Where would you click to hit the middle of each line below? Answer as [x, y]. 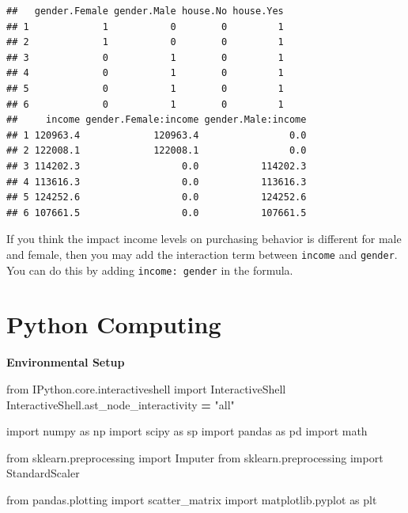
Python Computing [114, 324]
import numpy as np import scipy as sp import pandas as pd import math [187, 431]
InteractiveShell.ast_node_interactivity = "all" [121, 404]
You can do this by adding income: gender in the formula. [150, 270]
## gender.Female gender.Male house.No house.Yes [145, 11]
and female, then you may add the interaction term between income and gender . [202, 254]
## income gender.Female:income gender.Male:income [157, 120]
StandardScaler [43, 473]
